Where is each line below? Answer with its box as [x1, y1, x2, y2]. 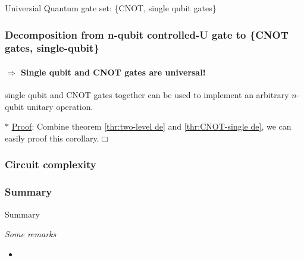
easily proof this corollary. [5, 131, 99, 144]
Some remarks [5, 228, 57, 240]
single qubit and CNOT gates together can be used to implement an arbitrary [5, 89, 289, 101]
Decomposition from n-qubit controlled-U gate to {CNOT [5, 27, 289, 42]
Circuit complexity [5, 157, 96, 172]
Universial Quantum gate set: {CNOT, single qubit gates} [5, 2, 217, 14]
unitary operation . [26, 100, 93, 112]
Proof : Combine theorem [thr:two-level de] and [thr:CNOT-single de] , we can [11, 120, 292, 133]
